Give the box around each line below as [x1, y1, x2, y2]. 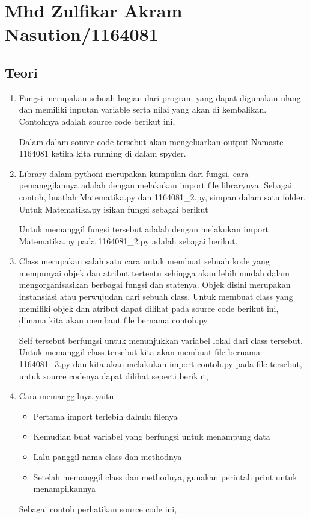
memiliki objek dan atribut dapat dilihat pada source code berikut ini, [19, 302, 279, 314]
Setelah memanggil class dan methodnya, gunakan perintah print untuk [33, 470, 297, 483]
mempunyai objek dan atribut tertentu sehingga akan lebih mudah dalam [19, 266, 290, 279]
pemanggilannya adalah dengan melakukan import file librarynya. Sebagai [19, 179, 292, 191]
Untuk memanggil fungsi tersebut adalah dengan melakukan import [19, 223, 269, 235]
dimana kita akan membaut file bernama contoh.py [19, 314, 208, 326]
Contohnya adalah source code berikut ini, [19, 114, 175, 127]
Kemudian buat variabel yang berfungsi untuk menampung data [33, 430, 270, 443]
